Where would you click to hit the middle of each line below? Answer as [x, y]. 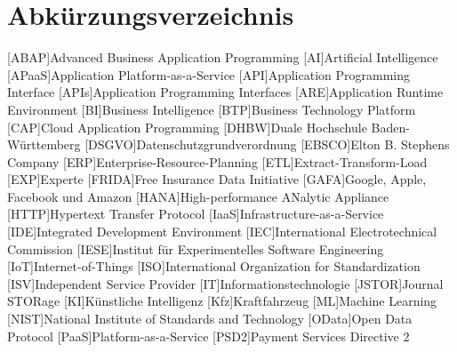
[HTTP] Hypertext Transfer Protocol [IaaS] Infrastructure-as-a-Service [196, 214]
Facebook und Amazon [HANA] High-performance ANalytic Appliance [198, 196]
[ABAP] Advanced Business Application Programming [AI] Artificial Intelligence [223, 57]
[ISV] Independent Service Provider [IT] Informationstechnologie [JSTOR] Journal [225, 283]
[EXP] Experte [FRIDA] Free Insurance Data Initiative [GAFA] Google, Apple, [217, 179]
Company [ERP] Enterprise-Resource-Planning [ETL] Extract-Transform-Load [217, 161]
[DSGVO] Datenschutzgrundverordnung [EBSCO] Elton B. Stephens [267, 144]
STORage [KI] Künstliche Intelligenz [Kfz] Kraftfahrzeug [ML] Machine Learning [222, 301]
